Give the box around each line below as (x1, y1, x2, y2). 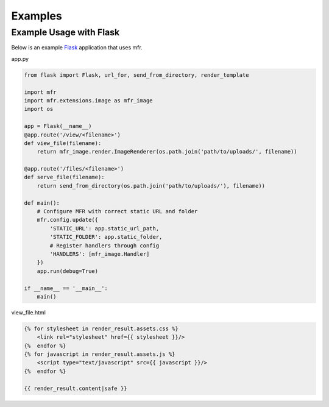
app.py (11, 55, 29, 62)
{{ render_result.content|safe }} (24, 384, 127, 392)
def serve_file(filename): (24, 174, 105, 181)
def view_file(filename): (24, 140, 102, 146)
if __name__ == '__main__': (24, 285, 108, 292)
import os (24, 105, 54, 113)
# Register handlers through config (49, 242, 160, 249)
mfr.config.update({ (37, 216, 99, 224)
